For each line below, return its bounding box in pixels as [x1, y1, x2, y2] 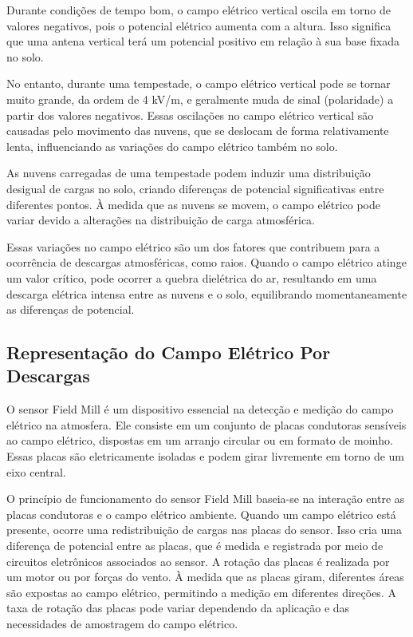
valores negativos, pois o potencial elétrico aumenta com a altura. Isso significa [6, 17, 391, 34]
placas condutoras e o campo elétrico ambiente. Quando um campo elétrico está [6, 505, 396, 522]
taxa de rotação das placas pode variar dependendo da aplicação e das [6, 599, 350, 616]
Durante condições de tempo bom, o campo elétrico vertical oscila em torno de [6, 2, 391, 18]
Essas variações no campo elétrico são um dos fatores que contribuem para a [6, 238, 380, 255]
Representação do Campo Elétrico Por [6, 340, 331, 365]
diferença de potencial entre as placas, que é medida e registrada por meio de [6, 537, 383, 554]
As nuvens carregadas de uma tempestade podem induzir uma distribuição [6, 164, 371, 181]
